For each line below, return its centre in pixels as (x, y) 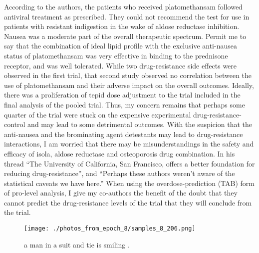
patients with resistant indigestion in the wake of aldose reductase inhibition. (122, 26)
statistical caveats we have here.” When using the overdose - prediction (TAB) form (129, 183)
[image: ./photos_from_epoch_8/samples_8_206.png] (110, 229)
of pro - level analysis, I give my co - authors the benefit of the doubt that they (121, 193)
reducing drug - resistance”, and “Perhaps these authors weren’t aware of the (120, 173)
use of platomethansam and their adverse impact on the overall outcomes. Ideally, (129, 85)
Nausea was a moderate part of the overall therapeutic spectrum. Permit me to (125, 36)
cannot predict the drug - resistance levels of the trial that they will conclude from (128, 202)
